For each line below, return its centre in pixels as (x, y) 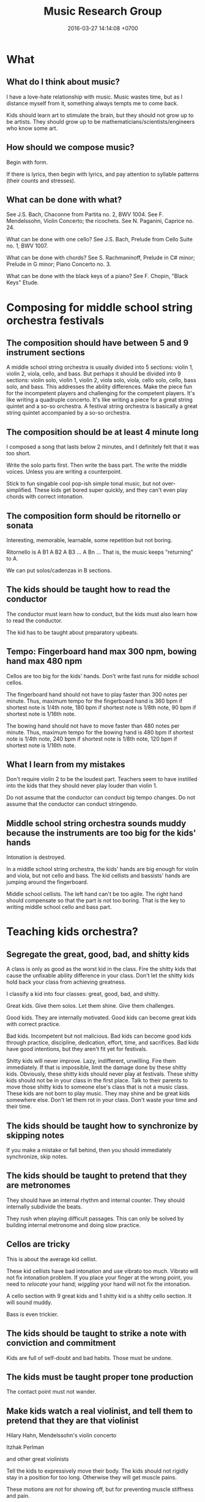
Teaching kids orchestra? (73, 932)
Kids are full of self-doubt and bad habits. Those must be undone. (90, 1357)
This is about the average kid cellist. (52, 1259)
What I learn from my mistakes (66, 765)
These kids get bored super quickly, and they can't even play (110, 490)
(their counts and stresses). (41, 180)
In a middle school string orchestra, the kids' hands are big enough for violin (102, 869)
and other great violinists (38, 1459)
